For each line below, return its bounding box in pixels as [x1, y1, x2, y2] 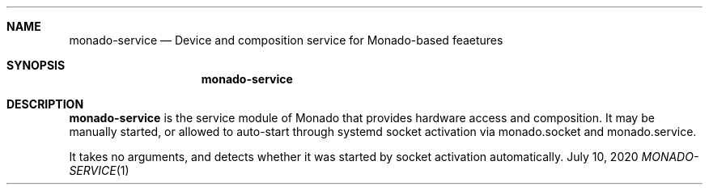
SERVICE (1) [69, 163, 129, 177]
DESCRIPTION [6, 97, 84, 111]
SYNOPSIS [6, 58, 66, 72]
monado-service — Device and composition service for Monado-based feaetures [69, 33, 503, 47]
